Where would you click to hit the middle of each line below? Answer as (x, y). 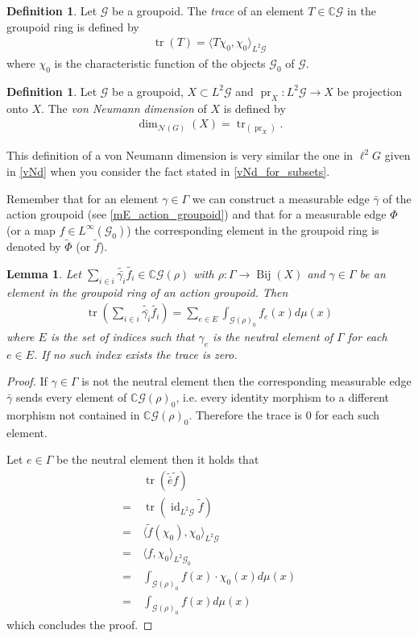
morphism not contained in (73, 414)
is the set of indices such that (122, 337)
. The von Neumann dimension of (124, 108)
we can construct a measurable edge (281, 198)
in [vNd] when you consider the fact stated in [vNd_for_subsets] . (168, 171)
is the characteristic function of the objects (160, 63)
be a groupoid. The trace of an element (208, 10)
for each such (348, 414)
